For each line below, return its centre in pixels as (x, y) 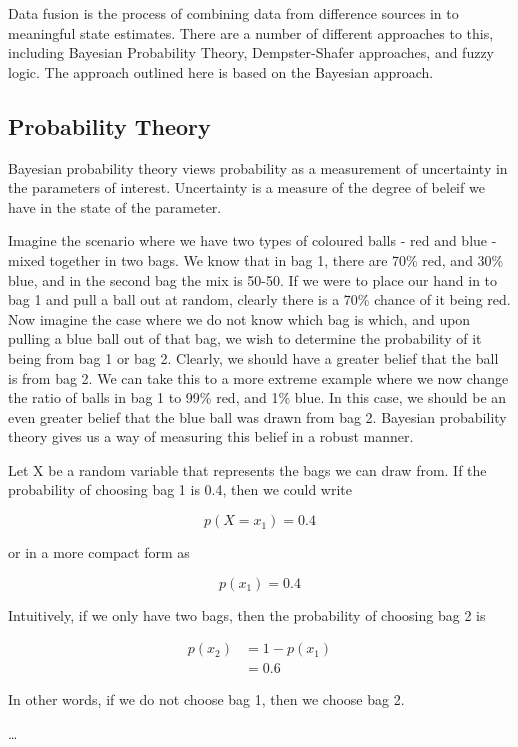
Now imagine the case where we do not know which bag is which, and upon (239, 318)
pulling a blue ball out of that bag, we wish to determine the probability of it (245, 338)
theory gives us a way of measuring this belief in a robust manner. (211, 436)
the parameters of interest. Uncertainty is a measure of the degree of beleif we (246, 187)
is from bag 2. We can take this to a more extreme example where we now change (258, 377)
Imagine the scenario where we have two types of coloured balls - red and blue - (252, 240)
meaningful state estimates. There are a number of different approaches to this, (251, 32)
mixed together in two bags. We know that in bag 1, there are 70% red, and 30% (256, 259)
